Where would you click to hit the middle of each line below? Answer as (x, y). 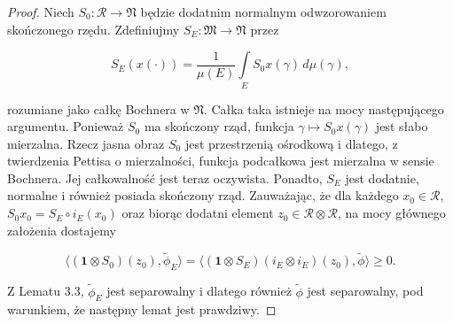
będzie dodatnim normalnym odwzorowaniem (263, 12)
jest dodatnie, (382, 177)
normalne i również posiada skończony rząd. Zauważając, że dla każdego (203, 195)
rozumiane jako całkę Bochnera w (98, 108)
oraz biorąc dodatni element (198, 213)
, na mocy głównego (392, 213)
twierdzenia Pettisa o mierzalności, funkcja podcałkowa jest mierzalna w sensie (221, 161)
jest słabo (402, 126)
